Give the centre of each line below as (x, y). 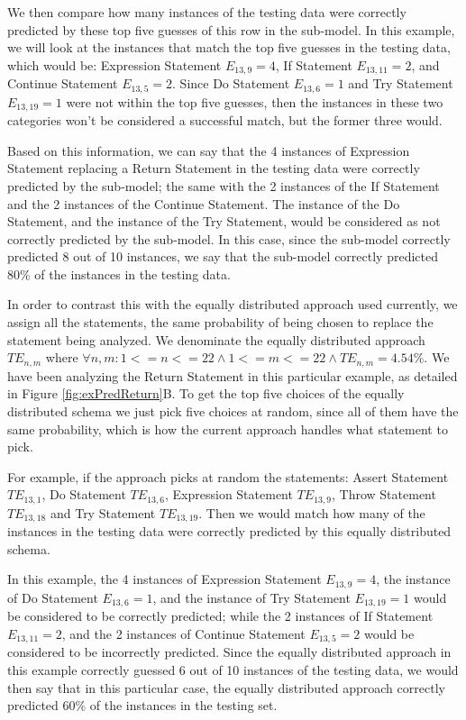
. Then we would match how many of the (312, 512)
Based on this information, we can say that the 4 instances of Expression (209, 150)
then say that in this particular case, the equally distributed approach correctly (226, 687)
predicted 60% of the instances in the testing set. (142, 705)
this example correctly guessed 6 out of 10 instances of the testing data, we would (233, 669)
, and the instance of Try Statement (251, 597)
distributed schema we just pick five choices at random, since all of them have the (233, 410)
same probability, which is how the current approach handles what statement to (228, 428)
